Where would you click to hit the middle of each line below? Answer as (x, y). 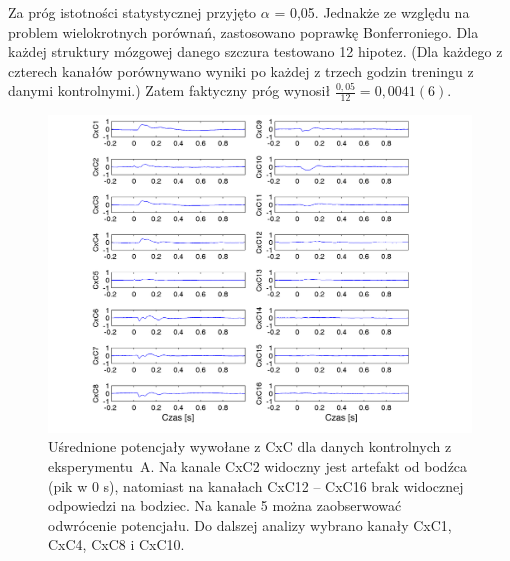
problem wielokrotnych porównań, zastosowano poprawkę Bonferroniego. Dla (243, 31)
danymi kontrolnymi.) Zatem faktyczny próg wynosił (169, 90)
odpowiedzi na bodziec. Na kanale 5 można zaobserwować (225, 505)
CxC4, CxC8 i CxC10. (116, 544)
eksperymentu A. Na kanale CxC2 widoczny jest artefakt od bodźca (258, 465)
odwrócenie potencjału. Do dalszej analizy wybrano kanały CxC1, (250, 524)
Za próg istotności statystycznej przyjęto (132, 12)
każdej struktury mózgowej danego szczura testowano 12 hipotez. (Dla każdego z (255, 51)
